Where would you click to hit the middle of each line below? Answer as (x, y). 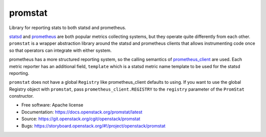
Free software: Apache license (52, 105)
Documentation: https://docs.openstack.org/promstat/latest (82, 112)
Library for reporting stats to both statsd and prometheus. (68, 28)
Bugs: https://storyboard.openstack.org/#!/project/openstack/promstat (94, 126)
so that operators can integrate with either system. (60, 50)
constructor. (21, 96)
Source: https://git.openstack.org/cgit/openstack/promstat (81, 119)
